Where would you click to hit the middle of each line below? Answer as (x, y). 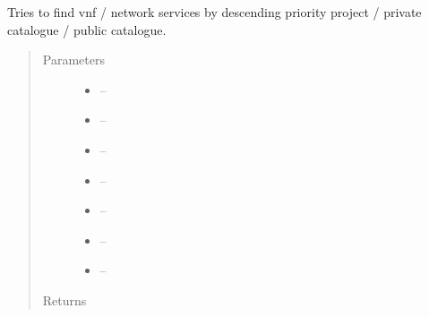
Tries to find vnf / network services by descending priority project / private (214, 12)
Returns (64, 300)
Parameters (73, 60)
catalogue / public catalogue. (87, 29)
